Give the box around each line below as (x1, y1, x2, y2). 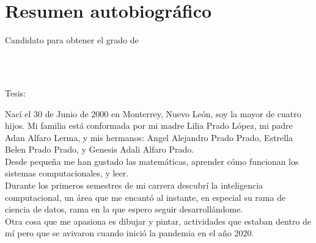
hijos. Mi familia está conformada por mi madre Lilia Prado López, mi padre (5, 119, 293, 132)
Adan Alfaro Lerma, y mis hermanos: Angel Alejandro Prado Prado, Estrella (5, 131, 293, 143)
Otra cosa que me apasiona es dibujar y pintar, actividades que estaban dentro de (5, 214, 312, 227)
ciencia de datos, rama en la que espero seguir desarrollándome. (5, 203, 243, 216)
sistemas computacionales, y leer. (5, 167, 129, 180)
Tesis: (5, 86, 26, 99)
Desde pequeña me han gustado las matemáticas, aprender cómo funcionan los (5, 154, 299, 167)
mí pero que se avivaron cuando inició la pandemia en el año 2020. (5, 227, 254, 239)
